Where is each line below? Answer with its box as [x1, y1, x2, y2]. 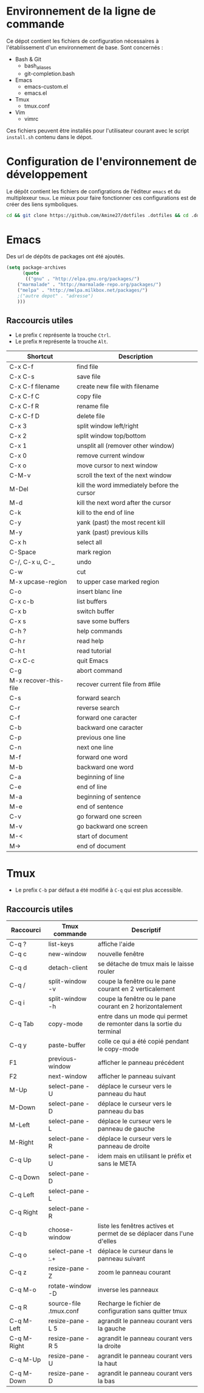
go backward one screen [76, 822, 148, 831]
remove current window [76, 452, 144, 460]
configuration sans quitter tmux [98, 1307, 187, 1315]
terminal [98, 1027, 121, 1036]
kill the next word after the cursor [76, 498, 171, 507]
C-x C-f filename [9, 382, 60, 391]
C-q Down [9, 1173, 40, 1181]
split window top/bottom [76, 432, 146, 440]
